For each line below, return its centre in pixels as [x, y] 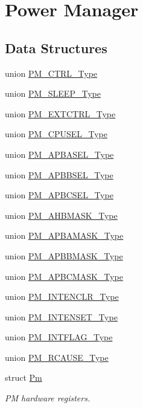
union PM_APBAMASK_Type [64, 235]
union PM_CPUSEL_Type [56, 134]
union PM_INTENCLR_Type [62, 296]
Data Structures [56, 47]
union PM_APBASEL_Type [59, 154]
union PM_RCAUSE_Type [57, 357]
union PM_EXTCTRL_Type [60, 113]
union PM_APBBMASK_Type [64, 255]
